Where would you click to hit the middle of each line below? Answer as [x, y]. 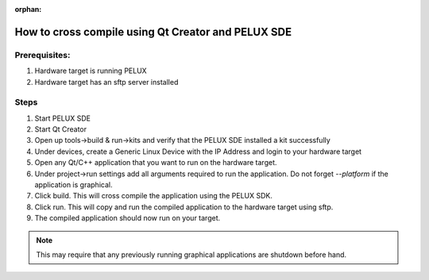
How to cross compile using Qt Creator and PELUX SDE [153, 32]
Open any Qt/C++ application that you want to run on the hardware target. [156, 163]
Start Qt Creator [61, 129]
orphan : [28, 9]
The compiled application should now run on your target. [128, 218]
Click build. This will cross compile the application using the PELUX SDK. [154, 196]
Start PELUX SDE [63, 118]
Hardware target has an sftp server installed [106, 82]
